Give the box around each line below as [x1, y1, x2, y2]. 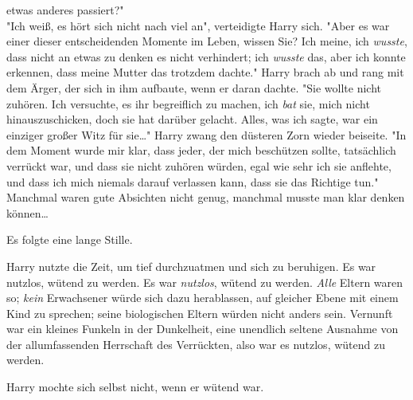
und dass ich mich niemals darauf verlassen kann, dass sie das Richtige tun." [6, 173, 379, 190]
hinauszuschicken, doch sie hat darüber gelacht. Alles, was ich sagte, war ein [6, 111, 378, 127]
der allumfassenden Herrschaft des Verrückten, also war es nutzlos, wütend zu [6, 335, 385, 352]
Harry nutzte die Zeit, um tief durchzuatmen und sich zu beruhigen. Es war [6, 257, 376, 274]
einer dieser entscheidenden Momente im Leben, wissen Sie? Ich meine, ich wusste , [6, 33, 407, 49]
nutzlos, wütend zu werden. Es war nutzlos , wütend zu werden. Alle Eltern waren [6, 273, 403, 290]
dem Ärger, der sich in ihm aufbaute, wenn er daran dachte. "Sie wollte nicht [6, 79, 382, 96]
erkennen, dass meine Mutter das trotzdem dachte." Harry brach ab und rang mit [6, 64, 404, 80]
